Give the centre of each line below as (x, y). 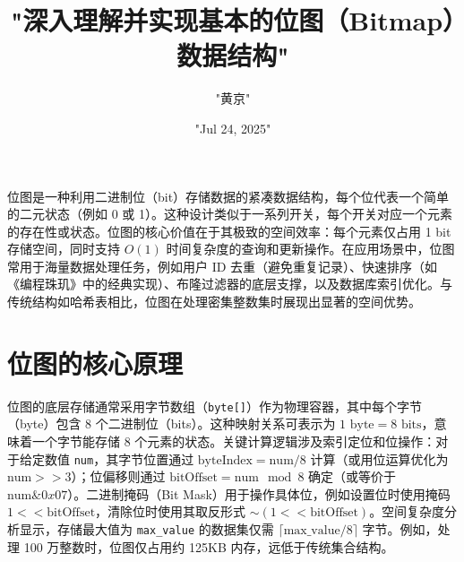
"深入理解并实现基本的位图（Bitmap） (233, 20)
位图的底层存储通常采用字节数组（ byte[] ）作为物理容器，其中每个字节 (215, 406)
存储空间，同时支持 (64, 249)
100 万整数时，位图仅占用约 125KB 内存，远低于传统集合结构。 (209, 546)
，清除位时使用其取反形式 (171, 511)
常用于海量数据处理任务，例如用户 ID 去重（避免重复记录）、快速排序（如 (223, 266)
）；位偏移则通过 (118, 476)
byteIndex (225, 460)
